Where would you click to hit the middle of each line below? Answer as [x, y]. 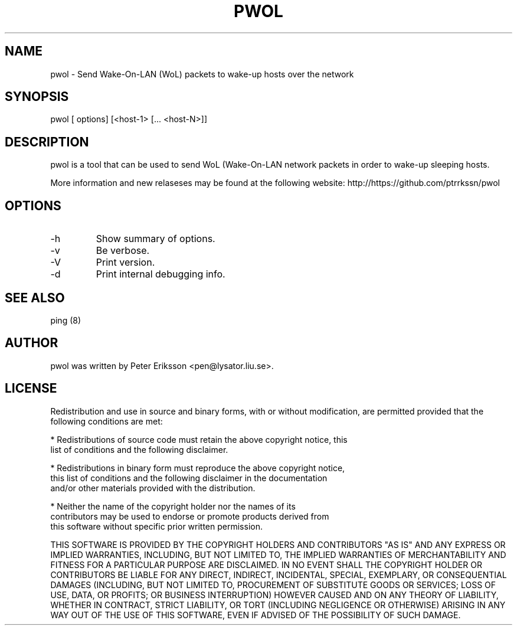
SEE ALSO [35, 298]
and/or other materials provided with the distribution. [153, 488]
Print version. [125, 262]
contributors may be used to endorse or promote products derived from [190, 516]
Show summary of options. [156, 239]
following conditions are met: [107, 421]
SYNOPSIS [37, 97]
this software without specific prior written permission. [156, 526]
